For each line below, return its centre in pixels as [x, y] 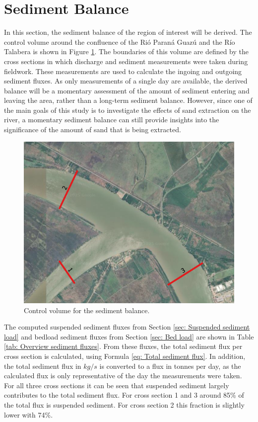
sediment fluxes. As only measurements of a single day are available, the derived [126, 81]
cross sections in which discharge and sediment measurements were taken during [126, 61]
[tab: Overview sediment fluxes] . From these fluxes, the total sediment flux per [123, 346]
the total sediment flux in [43, 366]
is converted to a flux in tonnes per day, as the [170, 366]
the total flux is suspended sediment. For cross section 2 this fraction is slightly [124, 404]
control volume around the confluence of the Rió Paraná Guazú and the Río [120, 42]
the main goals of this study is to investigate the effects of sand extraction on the [128, 110]
